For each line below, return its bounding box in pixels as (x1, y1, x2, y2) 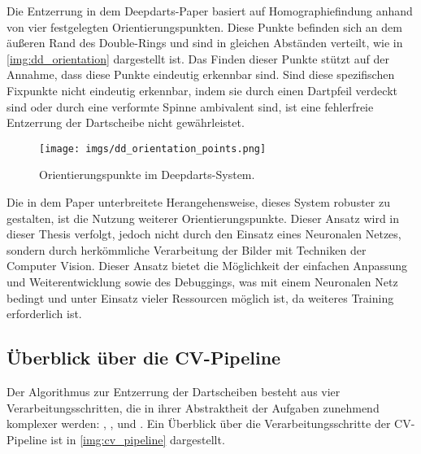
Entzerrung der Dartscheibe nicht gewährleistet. (7, 114, 245, 131)
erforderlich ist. (7, 305, 82, 322)
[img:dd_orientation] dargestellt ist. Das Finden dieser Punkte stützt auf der (7, 50, 389, 67)
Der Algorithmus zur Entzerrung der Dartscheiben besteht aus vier (7, 382, 341, 399)
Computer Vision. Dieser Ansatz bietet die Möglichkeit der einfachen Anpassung (7, 257, 408, 274)
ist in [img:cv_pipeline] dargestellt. (50, 430, 225, 447)
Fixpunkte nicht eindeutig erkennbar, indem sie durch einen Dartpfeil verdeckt (7, 81, 397, 98)
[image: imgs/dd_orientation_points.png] (39, 142, 267, 155)
